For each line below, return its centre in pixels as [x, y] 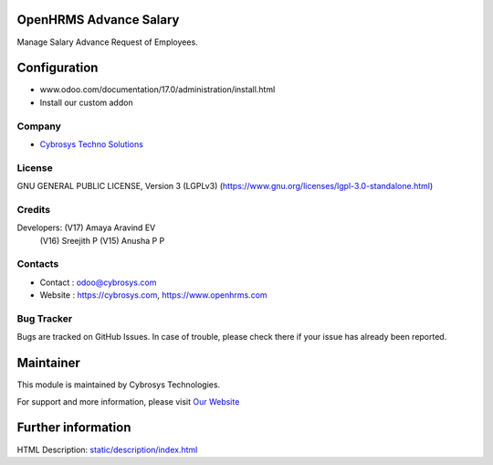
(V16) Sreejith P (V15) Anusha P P [102, 240]
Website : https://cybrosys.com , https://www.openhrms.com [154, 295]
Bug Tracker [45, 318]
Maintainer [49, 363]
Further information [74, 428]
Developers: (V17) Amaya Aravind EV [86, 227]
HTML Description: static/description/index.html [107, 449]
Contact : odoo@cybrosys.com [98, 282]
